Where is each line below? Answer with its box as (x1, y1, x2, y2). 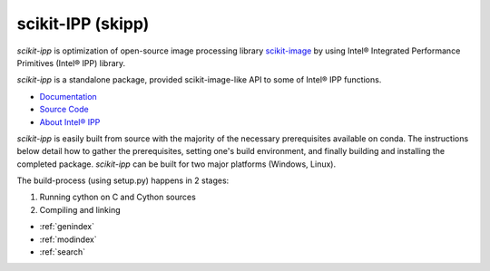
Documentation (39, 91, 97, 102)
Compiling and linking (39, 204, 122, 215)
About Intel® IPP (39, 116, 101, 127)
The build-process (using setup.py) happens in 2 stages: (16, 175, 230, 186)
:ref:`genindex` (39, 221, 95, 232)
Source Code (39, 104, 90, 115)
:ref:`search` (39, 247, 86, 257)
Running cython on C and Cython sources (39, 191, 197, 203)
